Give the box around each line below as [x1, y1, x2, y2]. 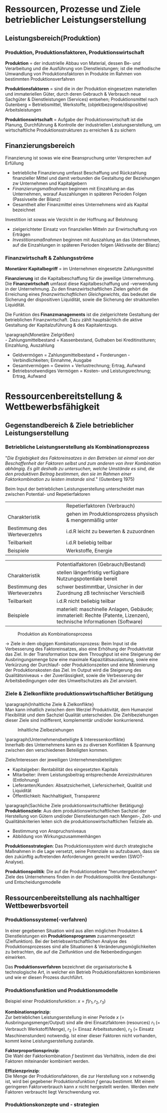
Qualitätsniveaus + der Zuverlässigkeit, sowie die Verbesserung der [5, 672, 144, 678]
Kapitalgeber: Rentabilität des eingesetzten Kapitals [12, 766, 118, 773]
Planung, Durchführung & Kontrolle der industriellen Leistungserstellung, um [5, 122, 162, 128]
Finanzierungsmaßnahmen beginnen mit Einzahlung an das [12, 185, 134, 191]
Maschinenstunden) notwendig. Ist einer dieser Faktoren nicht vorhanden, [5, 1032, 157, 1038]
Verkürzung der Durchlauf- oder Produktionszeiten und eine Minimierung [5, 662, 155, 668]
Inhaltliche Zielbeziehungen [17, 727, 74, 733]
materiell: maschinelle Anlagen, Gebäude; [56, 605, 154, 612]
